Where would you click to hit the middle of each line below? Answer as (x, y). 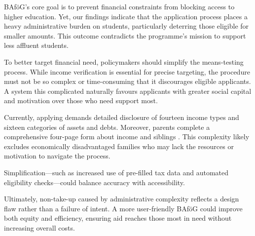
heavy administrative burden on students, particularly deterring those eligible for (127, 26)
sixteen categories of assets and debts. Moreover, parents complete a (107, 127)
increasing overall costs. (39, 227)
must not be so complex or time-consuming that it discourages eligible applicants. (127, 81)
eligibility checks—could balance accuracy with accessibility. (94, 182)
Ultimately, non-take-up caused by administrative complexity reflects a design (122, 199)
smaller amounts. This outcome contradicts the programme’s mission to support (125, 35)
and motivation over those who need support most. (81, 100)
